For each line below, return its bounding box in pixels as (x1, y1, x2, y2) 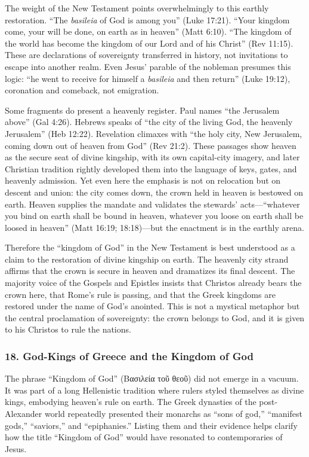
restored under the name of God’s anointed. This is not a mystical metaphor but (5, 300, 300, 312)
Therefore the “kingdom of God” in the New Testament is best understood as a (5, 241, 295, 254)
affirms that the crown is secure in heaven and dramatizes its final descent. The (5, 264, 295, 277)
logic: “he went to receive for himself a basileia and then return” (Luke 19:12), (5, 72, 291, 84)
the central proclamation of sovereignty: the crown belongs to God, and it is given (5, 311, 305, 324)
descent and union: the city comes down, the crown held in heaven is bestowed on (5, 185, 304, 198)
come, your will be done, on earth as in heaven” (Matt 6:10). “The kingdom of (5, 25, 292, 38)
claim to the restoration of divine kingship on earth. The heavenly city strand (5, 252, 289, 265)
